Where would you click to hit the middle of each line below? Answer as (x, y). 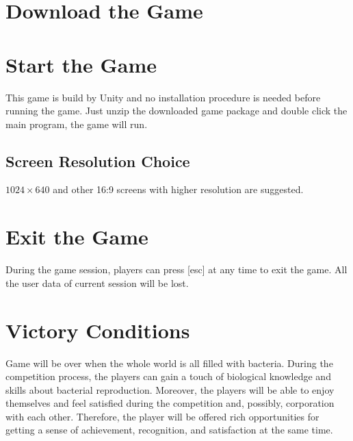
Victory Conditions (98, 330)
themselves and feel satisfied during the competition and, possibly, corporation (170, 403)
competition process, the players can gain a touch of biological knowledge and (168, 376)
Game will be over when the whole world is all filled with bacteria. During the (169, 363)
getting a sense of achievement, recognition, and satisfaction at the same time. (169, 430)
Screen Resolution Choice (98, 161)
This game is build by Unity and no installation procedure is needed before (163, 97)
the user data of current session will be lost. (97, 282)
